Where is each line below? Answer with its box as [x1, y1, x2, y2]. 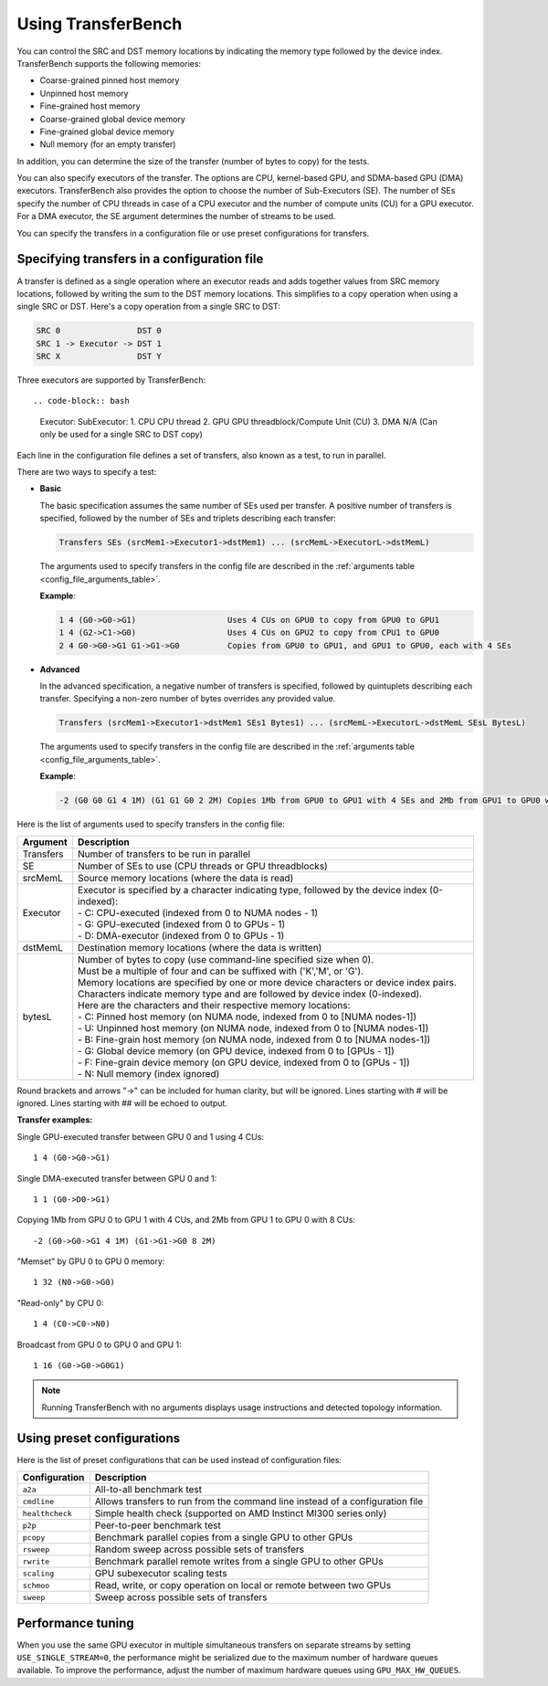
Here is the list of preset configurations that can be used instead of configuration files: [16, 1454, 342, 1465]
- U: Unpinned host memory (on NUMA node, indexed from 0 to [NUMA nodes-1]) [78, 1021, 429, 1034]
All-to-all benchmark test [94, 1483, 203, 1496]
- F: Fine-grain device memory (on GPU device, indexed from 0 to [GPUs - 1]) [78, 1056, 410, 1069]
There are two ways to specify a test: [16, 467, 157, 478]
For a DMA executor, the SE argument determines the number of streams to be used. [16, 211, 336, 222]
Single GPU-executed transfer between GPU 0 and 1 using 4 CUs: [16, 1131, 265, 1142]
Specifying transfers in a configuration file [16, 251, 264, 267]
